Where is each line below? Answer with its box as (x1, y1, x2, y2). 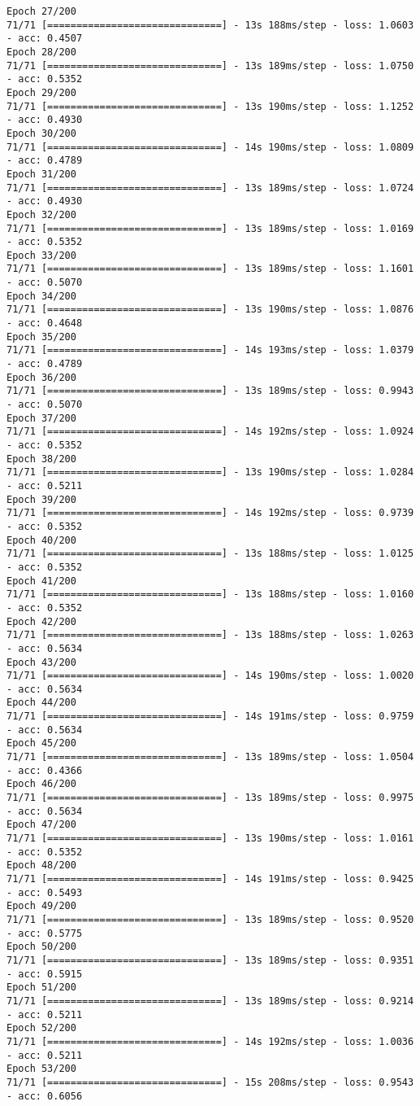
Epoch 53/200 (6, 1063, 76, 1075)
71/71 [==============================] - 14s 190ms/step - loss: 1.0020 (6, 670, 414, 682)
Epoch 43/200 (6, 656, 76, 668)
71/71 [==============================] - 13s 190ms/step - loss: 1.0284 (6, 466, 414, 479)
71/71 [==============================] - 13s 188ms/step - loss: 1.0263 (6, 629, 414, 641)
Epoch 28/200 (6, 46, 76, 58)
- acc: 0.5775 (6, 927, 83, 939)
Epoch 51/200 (6, 981, 76, 994)
